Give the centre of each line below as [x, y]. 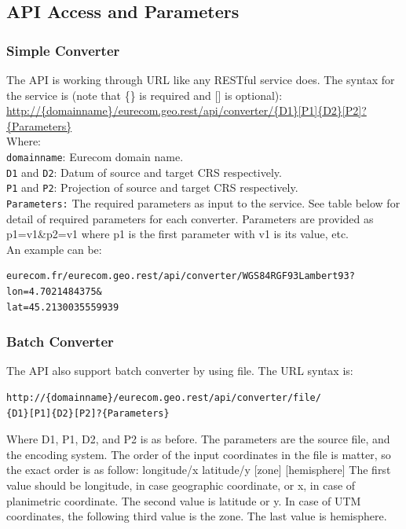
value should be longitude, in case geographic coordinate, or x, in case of [181, 485]
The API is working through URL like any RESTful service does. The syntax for [201, 79]
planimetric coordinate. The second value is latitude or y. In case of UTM [184, 500]
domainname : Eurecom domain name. [95, 156]
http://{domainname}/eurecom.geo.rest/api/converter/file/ [164, 397]
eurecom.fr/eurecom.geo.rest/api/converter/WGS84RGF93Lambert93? [181, 276]
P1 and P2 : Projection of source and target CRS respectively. [152, 187]
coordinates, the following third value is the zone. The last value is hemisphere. [197, 516]
